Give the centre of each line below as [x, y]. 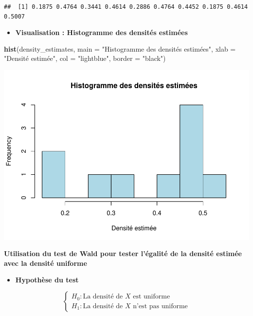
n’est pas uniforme [160, 306]
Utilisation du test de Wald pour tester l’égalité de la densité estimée [123, 253]
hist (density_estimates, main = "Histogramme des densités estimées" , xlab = [120, 48]
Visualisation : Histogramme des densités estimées [101, 32]
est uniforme [152, 297]
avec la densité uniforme [45, 263]
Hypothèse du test [47, 279]
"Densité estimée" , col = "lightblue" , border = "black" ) [85, 58]
